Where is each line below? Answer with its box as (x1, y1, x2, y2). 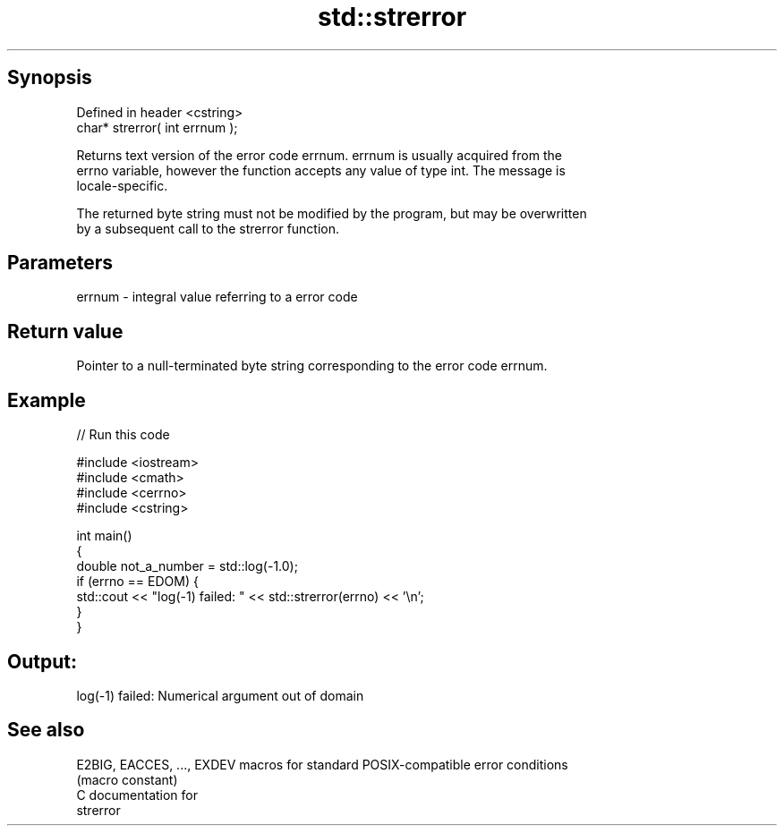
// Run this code (76, 427, 170, 443)
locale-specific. (76, 177, 168, 193)
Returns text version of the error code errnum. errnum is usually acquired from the (76, 147, 562, 163)
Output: (7, 650, 77, 673)
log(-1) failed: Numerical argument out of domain (76, 687, 364, 703)
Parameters (7, 251, 113, 275)
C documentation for (76, 786, 199, 803)
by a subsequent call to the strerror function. (76, 220, 340, 236)
